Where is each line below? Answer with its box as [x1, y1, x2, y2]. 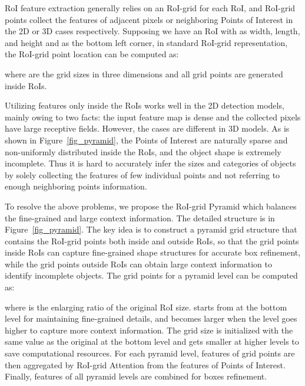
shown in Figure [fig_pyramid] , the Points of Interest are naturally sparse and [5, 133, 288, 146]
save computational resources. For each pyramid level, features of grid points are [5, 347, 295, 359]
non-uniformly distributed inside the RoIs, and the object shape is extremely [5, 145, 281, 158]
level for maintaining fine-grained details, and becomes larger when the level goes [5, 312, 297, 325]
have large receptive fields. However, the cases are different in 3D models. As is [5, 122, 290, 135]
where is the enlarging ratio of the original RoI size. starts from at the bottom [5, 300, 287, 313]
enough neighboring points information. [5, 180, 147, 192]
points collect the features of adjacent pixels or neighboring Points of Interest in [5, 13, 293, 25]
